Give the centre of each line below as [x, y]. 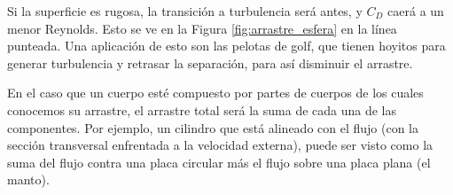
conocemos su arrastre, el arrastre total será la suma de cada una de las [202, 109]
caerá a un [416, 11]
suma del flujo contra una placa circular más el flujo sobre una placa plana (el [219, 162]
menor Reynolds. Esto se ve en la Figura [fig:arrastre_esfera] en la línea [202, 28]
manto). [28, 179]
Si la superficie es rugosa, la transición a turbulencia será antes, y [185, 11]
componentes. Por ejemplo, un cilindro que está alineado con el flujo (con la [213, 127]
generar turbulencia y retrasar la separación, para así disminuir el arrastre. [210, 62]
